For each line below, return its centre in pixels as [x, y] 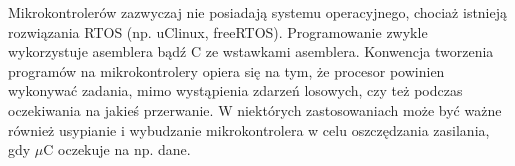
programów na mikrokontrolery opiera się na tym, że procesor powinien [226, 70]
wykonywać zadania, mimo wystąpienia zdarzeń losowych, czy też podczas [235, 90]
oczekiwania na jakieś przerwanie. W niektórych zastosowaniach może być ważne [255, 109]
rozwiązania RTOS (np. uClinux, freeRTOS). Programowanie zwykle [218, 31]
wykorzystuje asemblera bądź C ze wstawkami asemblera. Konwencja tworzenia [251, 51]
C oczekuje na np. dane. [117, 149]
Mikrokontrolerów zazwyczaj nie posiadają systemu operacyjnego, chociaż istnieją [258, 12]
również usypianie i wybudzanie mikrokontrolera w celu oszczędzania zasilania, [249, 129]
